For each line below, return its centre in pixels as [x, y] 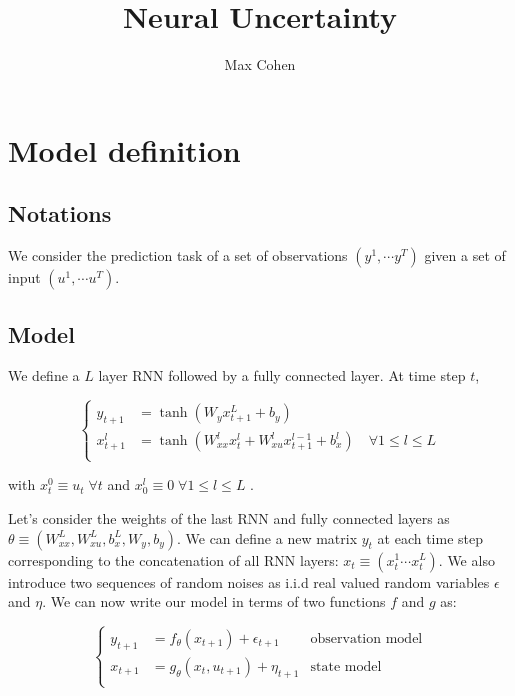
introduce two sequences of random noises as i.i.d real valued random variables [249, 581]
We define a [44, 375]
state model [346, 666]
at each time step [430, 537]
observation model [366, 638]
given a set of [465, 255]
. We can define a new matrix [267, 537]
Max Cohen [260, 64]
